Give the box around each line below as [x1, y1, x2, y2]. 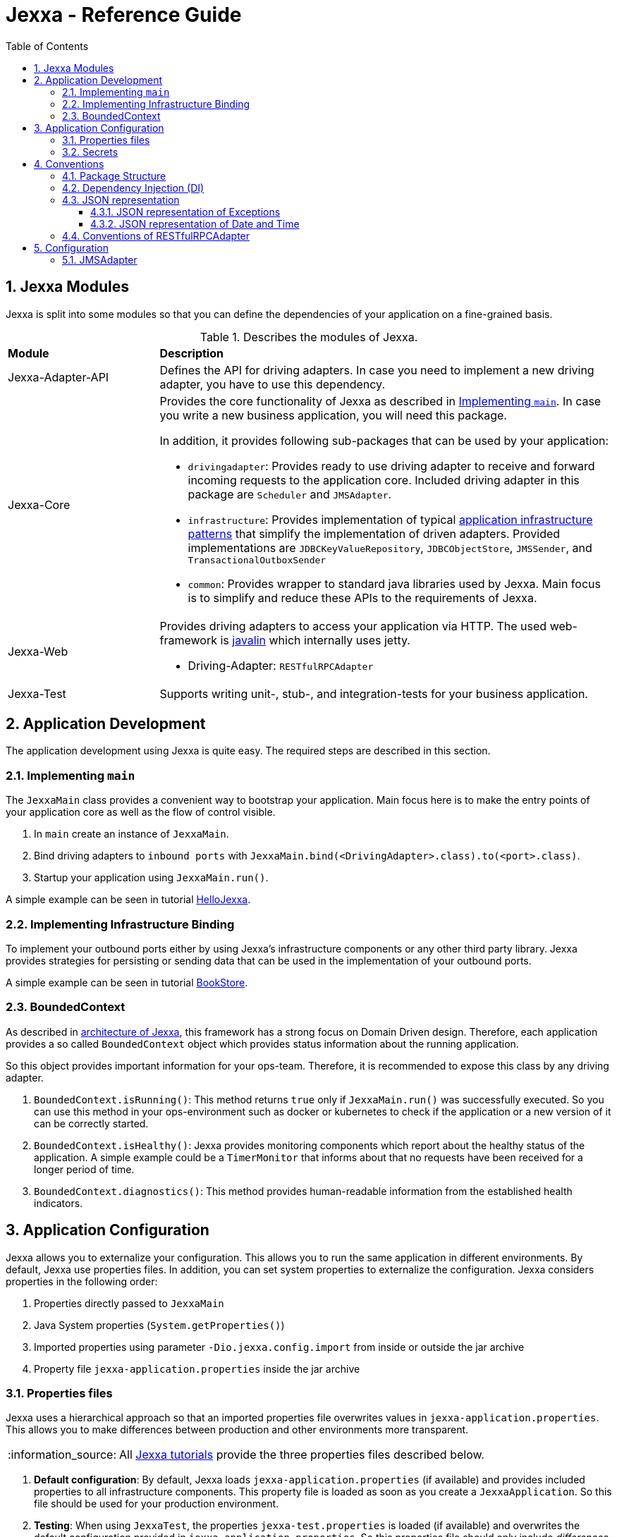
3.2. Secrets [62, 145, 118, 158]
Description [159, 345, 224, 360]
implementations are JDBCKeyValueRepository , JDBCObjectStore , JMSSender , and [188, 540, 592, 555]
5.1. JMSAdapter [62, 253, 138, 266]
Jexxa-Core [8, 498, 71, 513]
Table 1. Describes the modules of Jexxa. [200, 329, 418, 344]
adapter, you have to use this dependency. [159, 376, 385, 391]
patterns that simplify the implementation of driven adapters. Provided [188, 526, 561, 541]
